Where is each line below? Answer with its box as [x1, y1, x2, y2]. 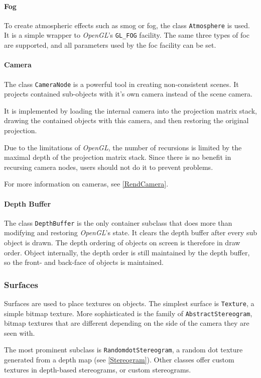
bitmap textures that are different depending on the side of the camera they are [4, 318, 249, 328]
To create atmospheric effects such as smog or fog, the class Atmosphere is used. [4, 20, 250, 30]
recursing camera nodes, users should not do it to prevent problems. [4, 161, 213, 172]
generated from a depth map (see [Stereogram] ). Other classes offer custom [4, 354, 234, 365]
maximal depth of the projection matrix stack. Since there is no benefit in [4, 152, 231, 162]
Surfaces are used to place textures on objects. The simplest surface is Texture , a [4, 298, 254, 308]
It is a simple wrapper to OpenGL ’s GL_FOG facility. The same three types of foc [4, 30, 249, 40]
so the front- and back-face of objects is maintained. [4, 257, 164, 267]
